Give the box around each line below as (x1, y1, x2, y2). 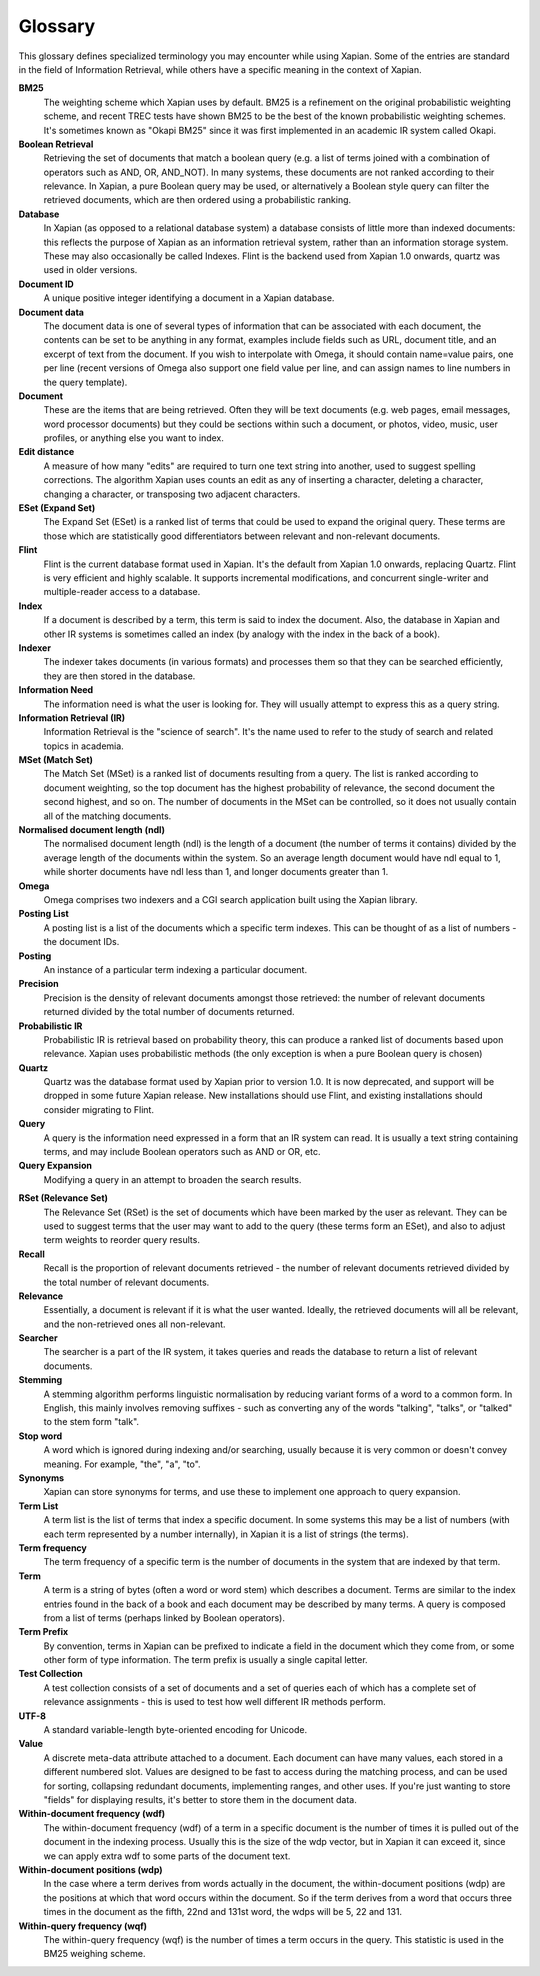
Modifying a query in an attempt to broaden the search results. (43, 1173, 302, 1185)
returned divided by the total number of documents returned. (43, 1006, 295, 1018)
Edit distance (18, 446, 75, 458)
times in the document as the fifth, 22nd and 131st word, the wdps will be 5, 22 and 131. (43, 1906, 403, 1918)
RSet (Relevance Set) (18, 1192, 109, 1204)
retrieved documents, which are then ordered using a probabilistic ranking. (43, 194, 352, 206)
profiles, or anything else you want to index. (43, 432, 225, 444)
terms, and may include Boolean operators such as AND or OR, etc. (43, 1146, 321, 1158)
